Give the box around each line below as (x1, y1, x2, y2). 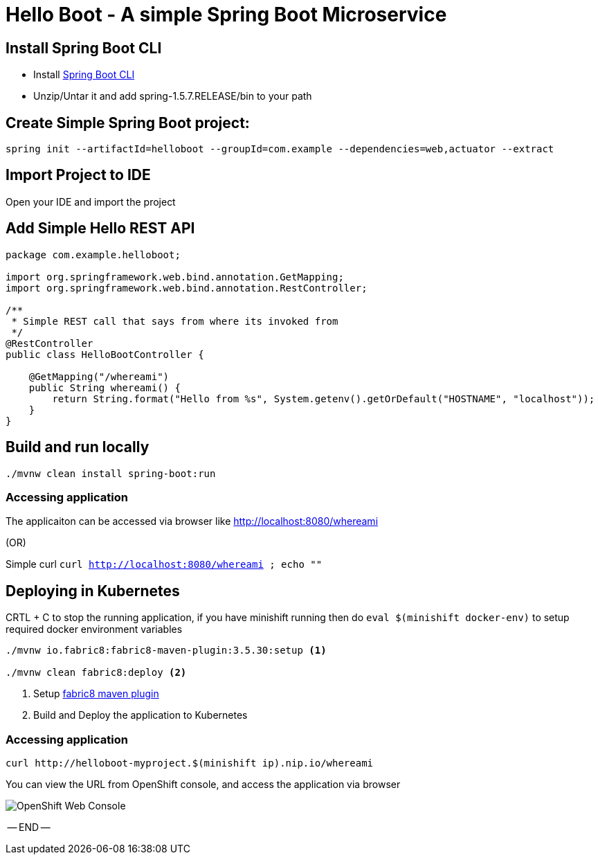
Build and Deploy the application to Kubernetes (33, 709, 248, 722)
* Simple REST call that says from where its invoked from (11, 315, 338, 327)
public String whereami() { (28, 382, 181, 393)
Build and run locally (6, 438, 149, 456)
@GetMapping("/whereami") (28, 370, 170, 382)
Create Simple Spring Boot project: (6, 114, 250, 132)
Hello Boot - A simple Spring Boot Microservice (6, 3, 447, 26)
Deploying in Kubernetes (6, 582, 180, 600)
